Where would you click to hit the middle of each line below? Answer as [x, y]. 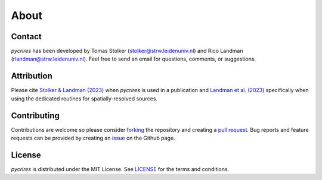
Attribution [32, 76]
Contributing [35, 116]
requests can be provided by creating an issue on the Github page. [93, 138]
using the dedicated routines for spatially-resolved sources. [84, 99]
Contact [26, 37]
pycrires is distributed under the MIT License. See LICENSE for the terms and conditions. [120, 169]
